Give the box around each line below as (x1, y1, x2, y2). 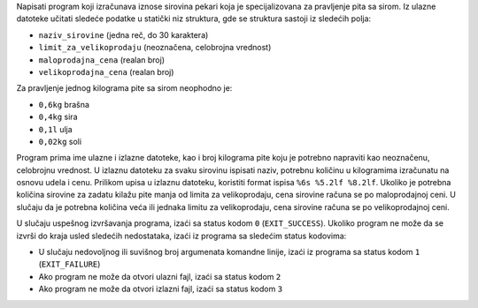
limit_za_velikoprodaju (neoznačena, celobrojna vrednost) (38, 42, 272, 53)
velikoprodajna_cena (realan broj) (38, 66, 174, 77)
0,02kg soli (38, 136, 82, 146)
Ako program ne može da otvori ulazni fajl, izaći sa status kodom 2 (38, 271, 281, 282)
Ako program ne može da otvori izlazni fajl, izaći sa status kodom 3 (38, 283, 283, 295)
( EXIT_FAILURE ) (38, 259, 101, 269)
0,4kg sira (38, 111, 79, 123)
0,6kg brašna (38, 99, 90, 109)
